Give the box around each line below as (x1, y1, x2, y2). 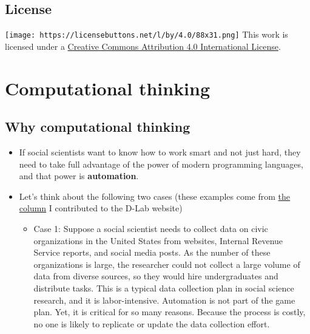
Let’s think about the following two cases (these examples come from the (19, 189, 291, 202)
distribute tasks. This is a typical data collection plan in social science (33, 281, 294, 294)
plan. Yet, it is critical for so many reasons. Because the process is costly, (33, 305, 306, 318)
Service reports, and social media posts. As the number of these (33, 246, 271, 259)
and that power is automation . (19, 169, 139, 182)
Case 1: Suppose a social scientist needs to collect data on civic (33, 222, 268, 234)
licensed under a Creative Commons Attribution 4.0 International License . (5, 39, 281, 52)
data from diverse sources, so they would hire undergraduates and (33, 270, 278, 282)
